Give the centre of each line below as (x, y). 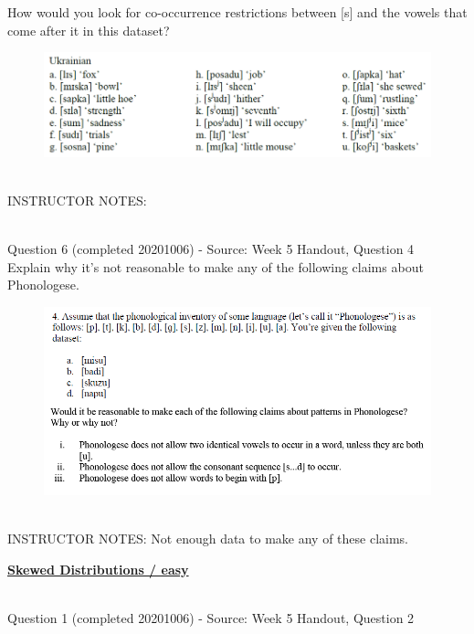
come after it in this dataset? (89, 30)
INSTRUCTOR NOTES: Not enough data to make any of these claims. (208, 539)
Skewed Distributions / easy (98, 569)
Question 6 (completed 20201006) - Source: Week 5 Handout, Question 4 (211, 249)
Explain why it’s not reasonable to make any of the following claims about (216, 266)
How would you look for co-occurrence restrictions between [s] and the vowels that (237, 12)
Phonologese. (43, 285)
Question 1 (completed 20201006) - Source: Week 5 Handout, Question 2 (211, 617)
